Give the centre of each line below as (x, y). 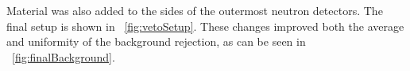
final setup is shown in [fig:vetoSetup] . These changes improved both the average (205, 26)
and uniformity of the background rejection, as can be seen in (156, 41)
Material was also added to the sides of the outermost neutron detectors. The (195, 10)
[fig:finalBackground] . (64, 56)
